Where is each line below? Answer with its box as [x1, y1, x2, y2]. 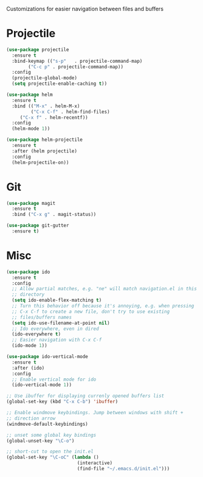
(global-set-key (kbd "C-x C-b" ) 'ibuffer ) [6, 399, 119, 405]
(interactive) [77, 460, 113, 466]
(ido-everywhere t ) [12, 331, 61, 337]
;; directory [12, 292, 45, 298]
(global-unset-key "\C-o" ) [6, 437, 75, 444]
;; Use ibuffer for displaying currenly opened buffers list [6, 393, 165, 399]
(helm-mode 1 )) [12, 126, 50, 132]
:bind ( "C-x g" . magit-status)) [12, 212, 97, 218]
